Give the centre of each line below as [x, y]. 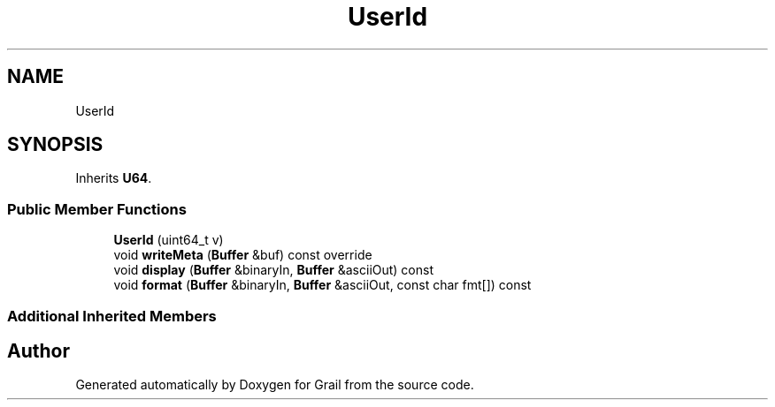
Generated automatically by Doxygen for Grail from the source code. [275, 385]
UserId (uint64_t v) [169, 240]
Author [38, 350]
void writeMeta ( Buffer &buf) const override [243, 255]
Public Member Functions [97, 209]
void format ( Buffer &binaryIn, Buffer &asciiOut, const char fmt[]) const [322, 285]
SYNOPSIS [55, 145]
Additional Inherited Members [112, 316]
